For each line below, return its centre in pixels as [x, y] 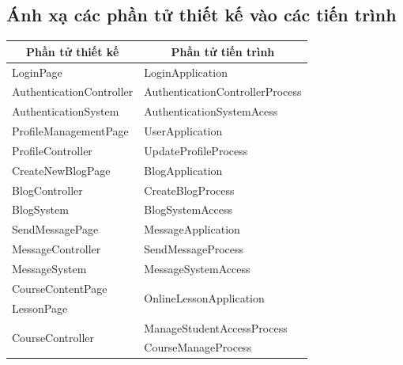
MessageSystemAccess [197, 268]
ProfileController [52, 150]
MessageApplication [192, 229]
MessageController [56, 249]
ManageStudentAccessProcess [216, 327]
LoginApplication [186, 72]
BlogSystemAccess [188, 209]
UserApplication [183, 131]
